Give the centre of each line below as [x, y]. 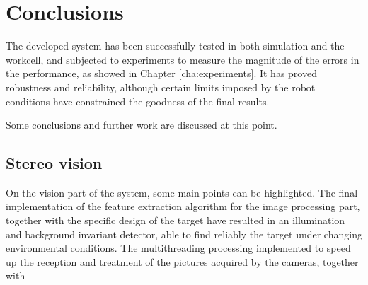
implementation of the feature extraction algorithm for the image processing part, [183, 206]
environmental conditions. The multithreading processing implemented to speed [178, 248]
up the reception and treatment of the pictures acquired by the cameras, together [182, 261]
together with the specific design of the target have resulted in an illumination [176, 220]
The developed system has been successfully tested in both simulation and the [175, 46]
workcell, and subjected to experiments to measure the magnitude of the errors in [183, 59]
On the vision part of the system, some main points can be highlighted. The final [182, 192]
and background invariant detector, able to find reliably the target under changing [184, 234]
